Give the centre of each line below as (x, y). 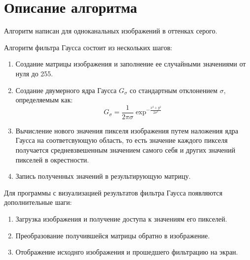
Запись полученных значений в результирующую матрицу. (103, 176)
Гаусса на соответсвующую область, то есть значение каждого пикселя (122, 140)
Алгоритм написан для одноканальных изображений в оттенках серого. (111, 31)
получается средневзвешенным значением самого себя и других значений (125, 149)
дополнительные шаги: (38, 202)
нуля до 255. (34, 73)
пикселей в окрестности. (52, 159)
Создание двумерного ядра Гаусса (66, 90)
